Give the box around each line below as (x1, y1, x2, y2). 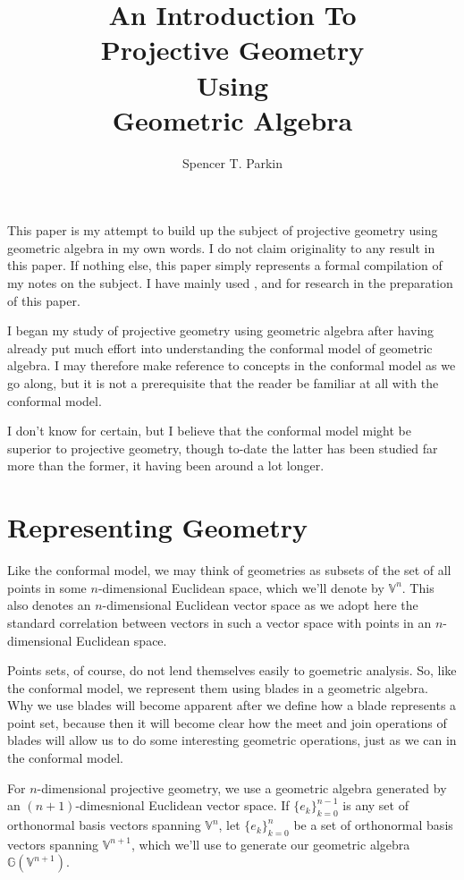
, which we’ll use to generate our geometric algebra (131, 834, 410, 853)
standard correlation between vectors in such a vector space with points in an (7, 613, 432, 631)
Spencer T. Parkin (182, 153, 283, 172)
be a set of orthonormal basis (293, 816, 453, 834)
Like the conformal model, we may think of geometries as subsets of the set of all (7, 561, 451, 580)
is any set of (342, 796, 409, 815)
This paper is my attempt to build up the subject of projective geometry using (7, 221, 438, 240)
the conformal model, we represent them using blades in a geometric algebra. (7, 678, 428, 697)
